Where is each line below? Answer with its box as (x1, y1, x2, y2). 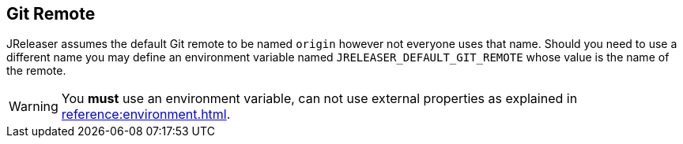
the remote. (6, 64, 66, 78)
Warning (9, 98, 58, 115)
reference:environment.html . (61, 106, 231, 123)
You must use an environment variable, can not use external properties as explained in (61, 90, 578, 107)
